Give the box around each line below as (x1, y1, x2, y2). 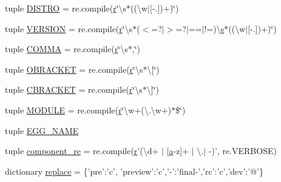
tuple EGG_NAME (5, 124, 79, 136)
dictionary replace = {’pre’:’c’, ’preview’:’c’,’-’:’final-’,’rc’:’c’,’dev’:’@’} (5, 164, 264, 177)
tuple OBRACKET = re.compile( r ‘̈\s (5, 62, 143, 75)
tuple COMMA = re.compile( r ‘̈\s (5, 42, 128, 55)
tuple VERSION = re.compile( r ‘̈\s (5, 22, 133, 35)
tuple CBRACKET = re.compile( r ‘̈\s (5, 83, 143, 96)
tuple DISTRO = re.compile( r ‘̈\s (5, 2, 127, 14)
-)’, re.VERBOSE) (208, 144, 277, 157)
